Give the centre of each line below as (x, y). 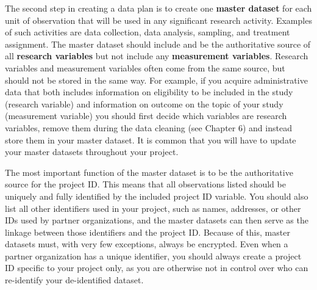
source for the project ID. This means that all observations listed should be (145, 184)
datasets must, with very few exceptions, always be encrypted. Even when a (147, 244)
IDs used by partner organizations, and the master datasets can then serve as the (157, 220)
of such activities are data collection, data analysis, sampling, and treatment (148, 32)
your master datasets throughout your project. (92, 152)
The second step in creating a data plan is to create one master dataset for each (158, 8)
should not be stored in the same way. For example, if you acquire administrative (156, 80)
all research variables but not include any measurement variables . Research (157, 56)
